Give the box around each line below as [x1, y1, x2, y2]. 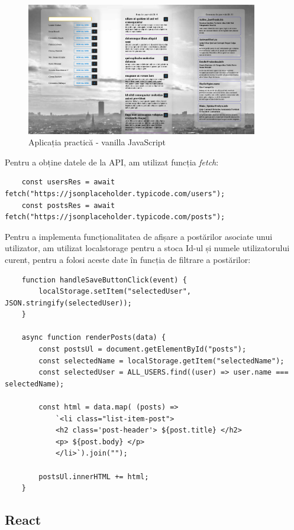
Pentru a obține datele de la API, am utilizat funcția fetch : [5, 155, 219, 168]
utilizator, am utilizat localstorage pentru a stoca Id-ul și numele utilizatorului [5, 242, 290, 254]
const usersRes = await [21, 178, 115, 187]
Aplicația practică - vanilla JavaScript [28, 136, 166, 148]
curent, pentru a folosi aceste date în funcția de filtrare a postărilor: [5, 253, 251, 265]
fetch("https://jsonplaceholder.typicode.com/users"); [5, 189, 225, 198]
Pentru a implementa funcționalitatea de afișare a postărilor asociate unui [5, 230, 273, 242]
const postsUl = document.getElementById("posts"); [38, 345, 247, 354]
